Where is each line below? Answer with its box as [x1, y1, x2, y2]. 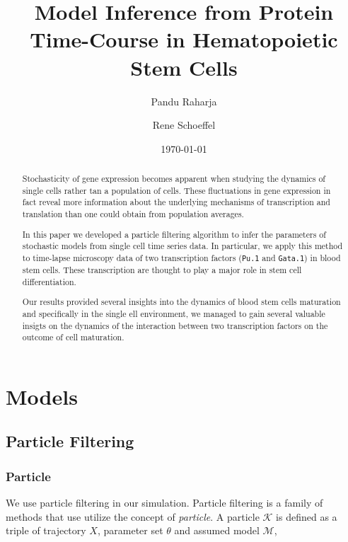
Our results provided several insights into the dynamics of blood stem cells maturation [22, 296, 341, 308]
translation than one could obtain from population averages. [22, 208, 244, 220]
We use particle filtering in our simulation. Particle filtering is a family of [6, 495, 323, 510]
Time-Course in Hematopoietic [30, 25, 338, 54]
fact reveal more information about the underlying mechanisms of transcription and [22, 196, 330, 208]
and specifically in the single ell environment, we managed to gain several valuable [22, 307, 325, 319]
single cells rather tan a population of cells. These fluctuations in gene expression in [22, 184, 331, 196]
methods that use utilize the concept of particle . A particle [6, 509, 260, 524]
